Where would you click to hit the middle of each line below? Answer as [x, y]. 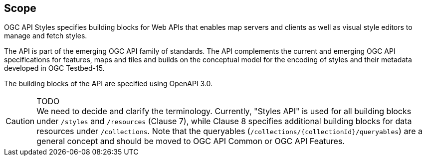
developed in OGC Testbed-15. [54, 68]
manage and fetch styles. [46, 36]
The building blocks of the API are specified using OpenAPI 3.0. [108, 84]
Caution [20, 121]
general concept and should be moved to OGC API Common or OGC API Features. [191, 141]
